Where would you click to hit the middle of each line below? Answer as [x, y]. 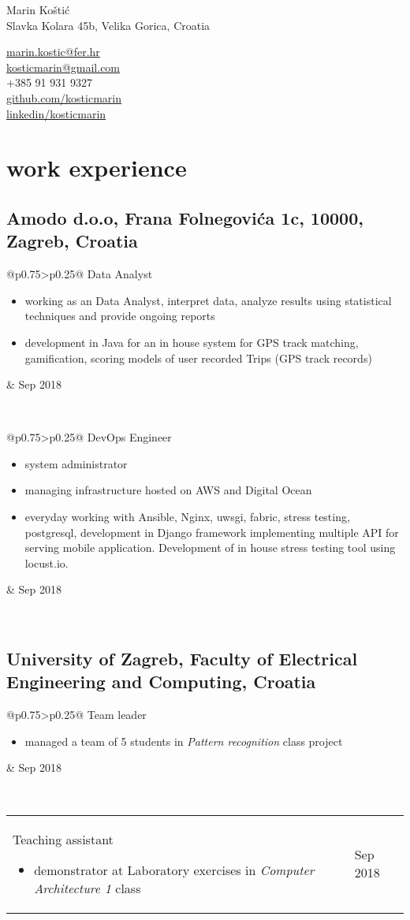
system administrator [76, 463]
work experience [97, 168]
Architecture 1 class [88, 888]
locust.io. [47, 562]
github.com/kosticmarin [64, 97]
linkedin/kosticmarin [56, 113]
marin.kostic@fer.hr [53, 52]
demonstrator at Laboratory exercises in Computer [174, 870]
